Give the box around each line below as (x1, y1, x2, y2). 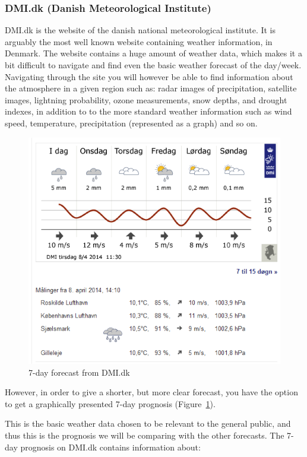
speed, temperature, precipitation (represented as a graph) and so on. (5, 116, 258, 129)
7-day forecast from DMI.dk (29, 366, 130, 378)
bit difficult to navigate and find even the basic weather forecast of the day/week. (5, 59, 302, 71)
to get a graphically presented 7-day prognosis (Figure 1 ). (5, 397, 216, 410)
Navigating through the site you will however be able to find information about (5, 70, 293, 82)
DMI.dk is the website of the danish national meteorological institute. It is (5, 24, 276, 36)
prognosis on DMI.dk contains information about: (20, 440, 201, 453)
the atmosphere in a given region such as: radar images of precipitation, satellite (5, 82, 297, 94)
